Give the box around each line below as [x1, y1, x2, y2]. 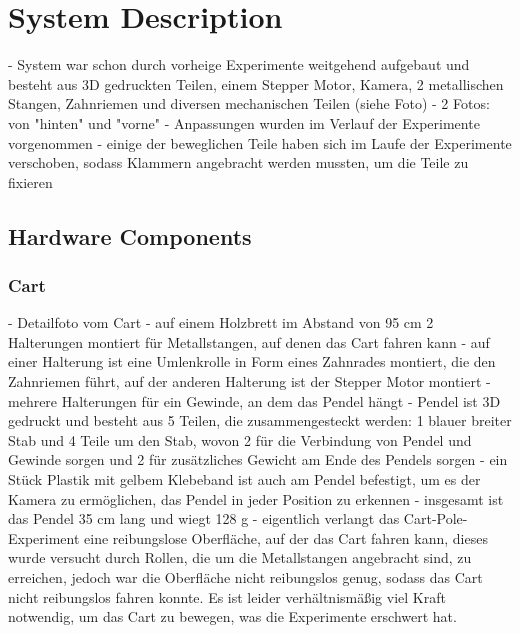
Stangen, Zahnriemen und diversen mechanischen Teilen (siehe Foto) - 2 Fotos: [8, 93, 490, 114]
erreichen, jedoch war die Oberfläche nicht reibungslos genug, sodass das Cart [8, 567, 483, 587]
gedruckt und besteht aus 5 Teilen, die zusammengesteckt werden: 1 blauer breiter [8, 410, 512, 431]
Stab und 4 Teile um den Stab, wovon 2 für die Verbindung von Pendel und [8, 429, 472, 450]
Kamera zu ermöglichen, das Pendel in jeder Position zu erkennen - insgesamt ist [8, 488, 504, 509]
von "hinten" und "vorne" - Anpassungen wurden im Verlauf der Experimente [8, 112, 480, 133]
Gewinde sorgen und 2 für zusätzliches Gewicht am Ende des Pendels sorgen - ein [8, 449, 508, 470]
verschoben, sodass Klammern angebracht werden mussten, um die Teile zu [8, 152, 469, 173]
